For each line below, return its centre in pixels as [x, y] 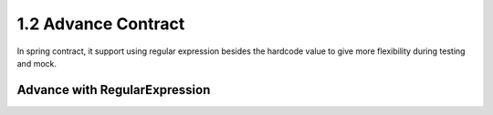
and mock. [37, 63]
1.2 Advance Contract [101, 24]
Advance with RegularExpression [114, 90]
